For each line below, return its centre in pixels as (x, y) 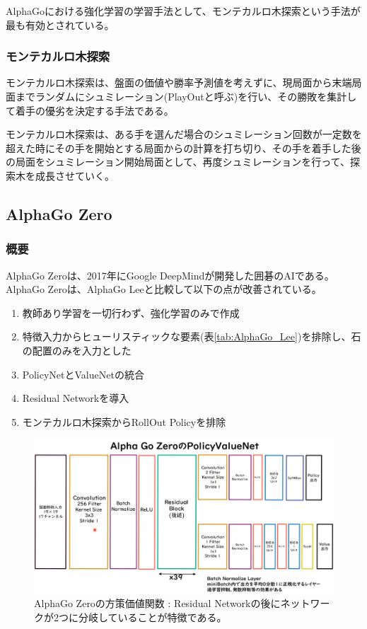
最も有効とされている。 (60, 24)
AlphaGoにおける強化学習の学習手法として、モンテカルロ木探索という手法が (183, 11)
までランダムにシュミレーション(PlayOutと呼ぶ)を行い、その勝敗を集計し (186, 96)
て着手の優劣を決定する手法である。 (90, 110)
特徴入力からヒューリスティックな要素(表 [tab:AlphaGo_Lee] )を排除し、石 (192, 336)
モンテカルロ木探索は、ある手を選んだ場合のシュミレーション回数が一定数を (184, 134)
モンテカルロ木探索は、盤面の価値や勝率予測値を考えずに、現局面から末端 (179, 82)
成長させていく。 (75, 175)
